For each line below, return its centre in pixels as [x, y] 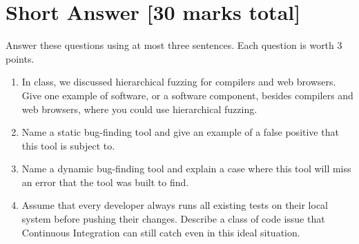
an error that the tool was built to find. [105, 182]
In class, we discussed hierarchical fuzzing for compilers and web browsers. [179, 82]
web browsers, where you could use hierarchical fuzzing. [139, 109]
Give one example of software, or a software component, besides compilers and [187, 95]
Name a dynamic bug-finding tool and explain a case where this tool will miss [186, 169]
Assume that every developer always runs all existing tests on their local [175, 205]
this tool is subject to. [68, 145]
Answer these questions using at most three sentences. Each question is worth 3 [174, 45]
